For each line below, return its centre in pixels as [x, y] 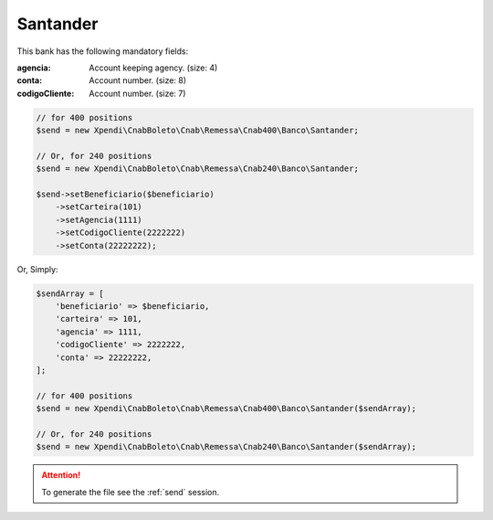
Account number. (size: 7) [137, 93]
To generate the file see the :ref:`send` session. [131, 492]
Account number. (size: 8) [138, 80]
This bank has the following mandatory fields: [103, 51]
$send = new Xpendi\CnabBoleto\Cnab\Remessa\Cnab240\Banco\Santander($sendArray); [226, 447]
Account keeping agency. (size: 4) [153, 68]
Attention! [61, 475]
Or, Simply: [37, 269]
